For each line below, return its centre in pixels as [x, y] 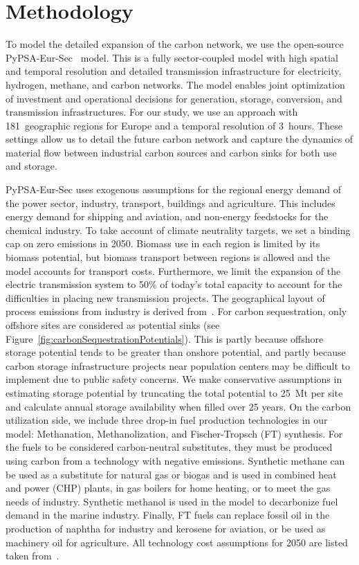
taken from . [33, 556]
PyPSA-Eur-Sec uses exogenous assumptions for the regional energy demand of [173, 189]
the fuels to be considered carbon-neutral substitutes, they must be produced [169, 447]
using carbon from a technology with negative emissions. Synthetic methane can [175, 460]
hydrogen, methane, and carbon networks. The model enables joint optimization [175, 84]
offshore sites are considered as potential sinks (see [113, 325]
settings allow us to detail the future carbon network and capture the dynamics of [179, 139]
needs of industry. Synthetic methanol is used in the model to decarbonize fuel [172, 501]
